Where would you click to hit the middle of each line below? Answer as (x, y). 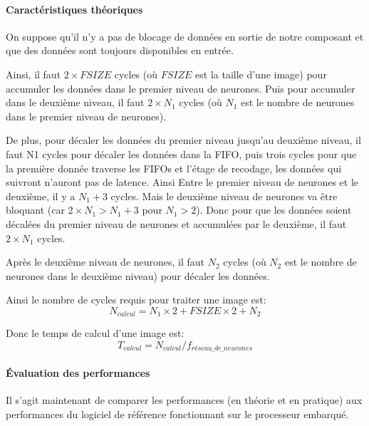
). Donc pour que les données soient (274, 210)
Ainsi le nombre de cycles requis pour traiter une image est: (136, 300)
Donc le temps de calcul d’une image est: (95, 333)
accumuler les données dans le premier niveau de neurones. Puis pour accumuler (181, 88)
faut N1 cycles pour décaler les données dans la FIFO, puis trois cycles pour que (181, 154)
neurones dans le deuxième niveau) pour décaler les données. (138, 275)
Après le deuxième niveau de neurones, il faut (105, 262)
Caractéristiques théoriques (74, 9)
